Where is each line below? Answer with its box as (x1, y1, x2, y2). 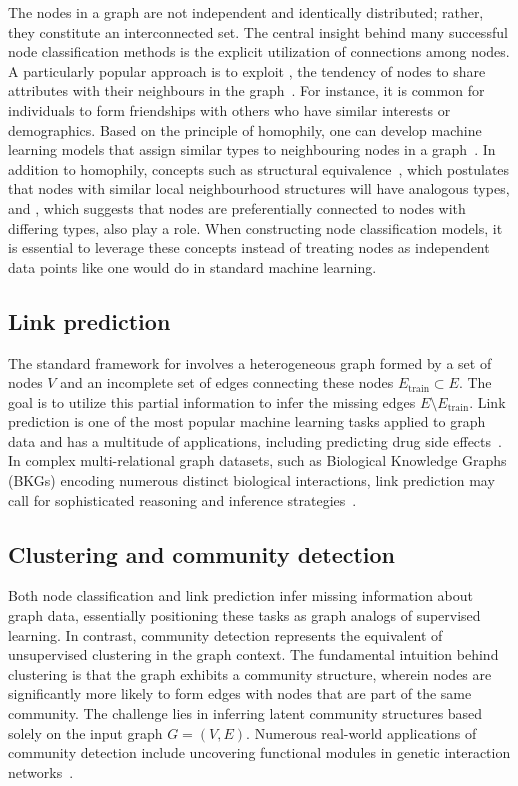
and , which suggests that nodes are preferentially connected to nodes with (8, 197, 466, 218)
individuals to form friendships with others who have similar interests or (8, 99, 451, 120)
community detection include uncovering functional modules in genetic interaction (8, 742, 511, 763)
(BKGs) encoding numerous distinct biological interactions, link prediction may (8, 470, 495, 491)
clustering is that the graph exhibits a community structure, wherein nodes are (8, 663, 492, 684)
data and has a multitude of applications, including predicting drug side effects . (8, 430, 502, 451)
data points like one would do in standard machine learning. (8, 256, 377, 277)
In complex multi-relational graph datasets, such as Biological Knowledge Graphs (8, 450, 507, 471)
